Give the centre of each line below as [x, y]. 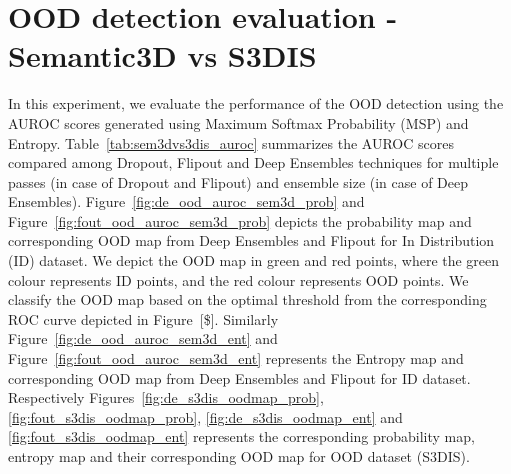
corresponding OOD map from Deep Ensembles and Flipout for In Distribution [251, 240]
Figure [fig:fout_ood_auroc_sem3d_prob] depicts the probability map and [240, 220]
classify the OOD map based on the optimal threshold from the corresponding [247, 299]
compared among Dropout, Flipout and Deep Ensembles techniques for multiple [253, 162]
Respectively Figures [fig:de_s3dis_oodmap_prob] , [166, 397]
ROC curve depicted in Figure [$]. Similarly [143, 318]
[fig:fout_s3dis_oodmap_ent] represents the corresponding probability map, [241, 436]
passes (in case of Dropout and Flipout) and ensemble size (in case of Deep [238, 181]
